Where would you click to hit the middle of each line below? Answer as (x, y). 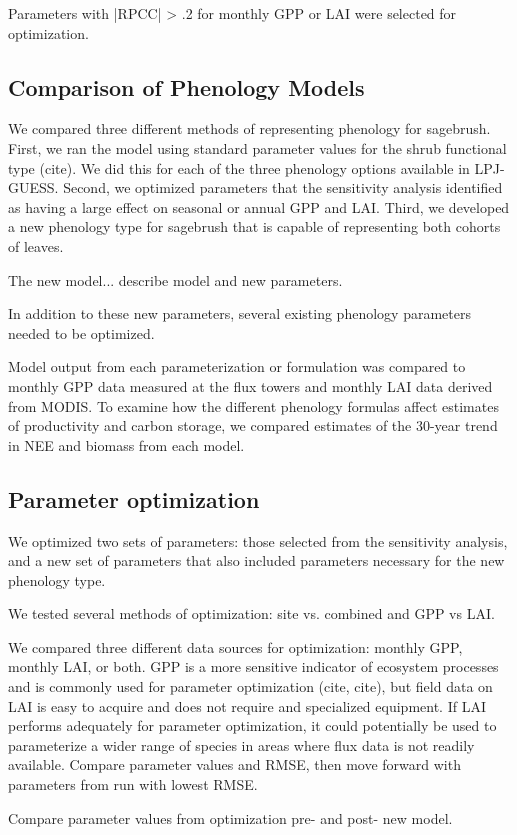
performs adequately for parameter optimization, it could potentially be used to (252, 725)
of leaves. (36, 245)
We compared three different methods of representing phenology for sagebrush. (249, 128)
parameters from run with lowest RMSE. (133, 784)
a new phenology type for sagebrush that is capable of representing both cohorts (254, 226)
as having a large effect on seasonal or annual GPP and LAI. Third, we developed (259, 206)
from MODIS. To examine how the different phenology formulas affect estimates (253, 405)
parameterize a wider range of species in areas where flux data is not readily (241, 744)
